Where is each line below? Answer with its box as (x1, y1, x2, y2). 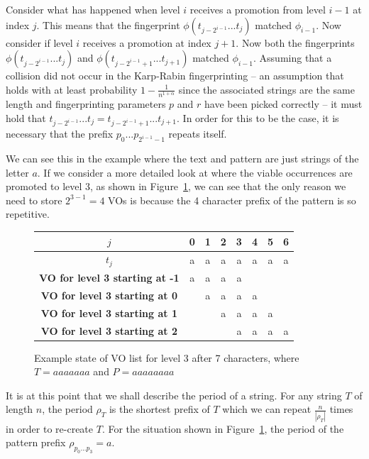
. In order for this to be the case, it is (177, 110, 339, 125)
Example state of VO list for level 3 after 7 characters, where (34, 350, 299, 365)
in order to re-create (6, 421, 94, 436)
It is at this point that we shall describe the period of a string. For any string (6, 387, 342, 402)
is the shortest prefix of (109, 402, 210, 416)
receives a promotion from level (189, 2, 326, 16)
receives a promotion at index (82, 35, 211, 50)
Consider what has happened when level (6, 2, 180, 16)
